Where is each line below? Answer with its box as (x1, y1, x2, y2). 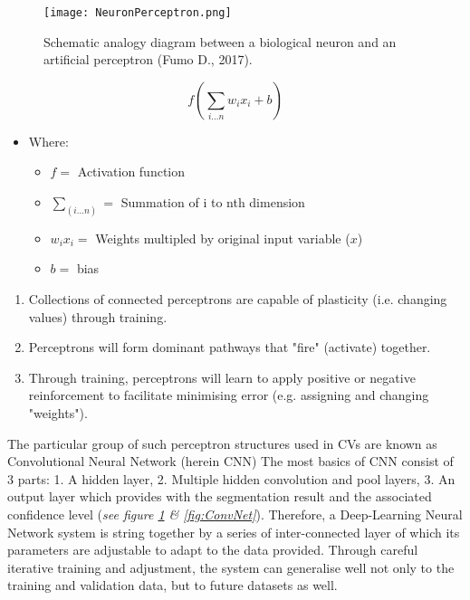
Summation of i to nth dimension (120, 193, 305, 212)
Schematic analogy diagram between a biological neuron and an (43, 32, 397, 51)
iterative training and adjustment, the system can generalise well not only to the (7, 557, 455, 576)
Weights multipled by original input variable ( (95, 228, 350, 247)
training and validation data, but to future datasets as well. (7, 576, 338, 595)
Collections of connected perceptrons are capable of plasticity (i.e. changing (28, 290, 447, 309)
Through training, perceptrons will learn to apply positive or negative (28, 367, 416, 386)
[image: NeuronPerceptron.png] (43, 6, 232, 19)
